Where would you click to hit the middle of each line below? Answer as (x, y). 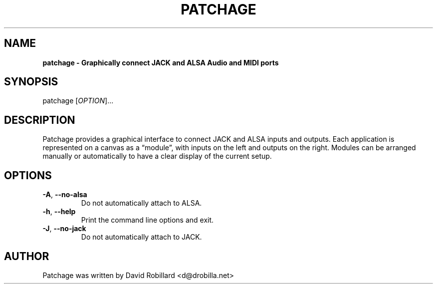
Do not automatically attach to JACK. (141, 237)
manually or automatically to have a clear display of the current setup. (157, 156)
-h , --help (59, 212)
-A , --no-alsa (65, 195)
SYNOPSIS (31, 82)
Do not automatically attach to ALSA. (141, 203)
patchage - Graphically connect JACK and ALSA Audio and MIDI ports (161, 62)
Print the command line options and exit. (147, 220)
